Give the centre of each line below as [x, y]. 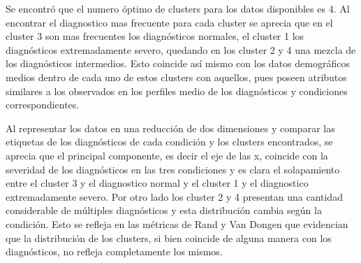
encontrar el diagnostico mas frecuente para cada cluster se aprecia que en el [169, 22]
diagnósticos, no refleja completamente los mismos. [114, 251]
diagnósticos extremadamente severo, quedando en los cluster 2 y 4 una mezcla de [181, 49]
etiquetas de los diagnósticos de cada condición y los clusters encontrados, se [169, 142]
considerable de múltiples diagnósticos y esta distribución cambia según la [164, 210]
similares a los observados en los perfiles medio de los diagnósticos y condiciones [177, 91]
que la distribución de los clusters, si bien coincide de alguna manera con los [169, 237]
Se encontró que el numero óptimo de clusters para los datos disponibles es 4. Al [178, 8]
